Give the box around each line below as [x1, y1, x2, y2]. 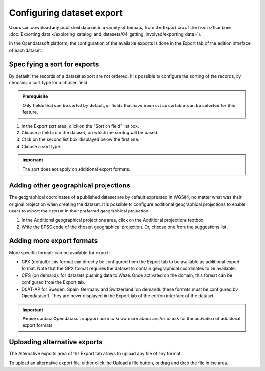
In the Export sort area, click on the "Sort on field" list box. [21, 123, 139, 129]
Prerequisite [22, 93, 48, 99]
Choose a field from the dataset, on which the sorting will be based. [21, 130, 159, 135]
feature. [22, 109, 39, 115]
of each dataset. [9, 47, 42, 53]
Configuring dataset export [9, 7, 123, 18]
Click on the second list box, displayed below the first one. [21, 136, 140, 142]
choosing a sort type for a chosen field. [9, 80, 89, 86]
